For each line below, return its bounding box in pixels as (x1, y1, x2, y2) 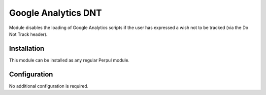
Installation (9, 44, 44, 53)
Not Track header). (9, 31, 48, 37)
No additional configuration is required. (9, 83, 89, 89)
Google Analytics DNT (9, 7, 102, 18)
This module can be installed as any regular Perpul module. (9, 57, 130, 63)
